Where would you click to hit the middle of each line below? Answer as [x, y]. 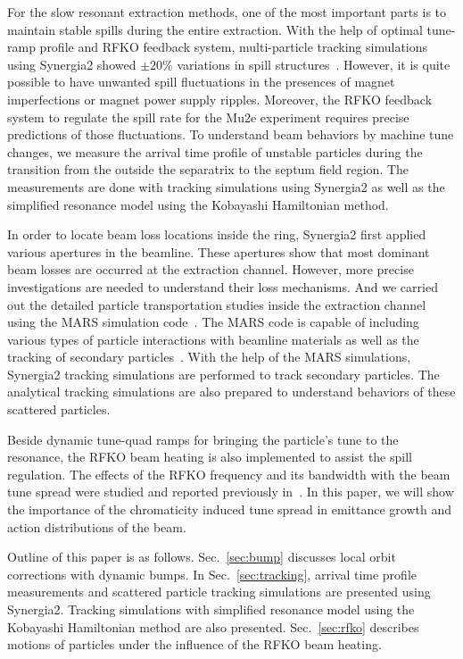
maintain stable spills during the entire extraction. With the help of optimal [215, 29]
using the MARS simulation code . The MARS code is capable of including [213, 322]
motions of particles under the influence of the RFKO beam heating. [194, 644]
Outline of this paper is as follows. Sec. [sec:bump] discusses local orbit [202, 557]
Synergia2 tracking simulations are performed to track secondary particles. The [223, 374]
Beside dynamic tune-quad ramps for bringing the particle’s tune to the [203, 439]
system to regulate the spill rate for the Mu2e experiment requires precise [208, 117]
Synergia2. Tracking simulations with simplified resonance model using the [211, 609]
